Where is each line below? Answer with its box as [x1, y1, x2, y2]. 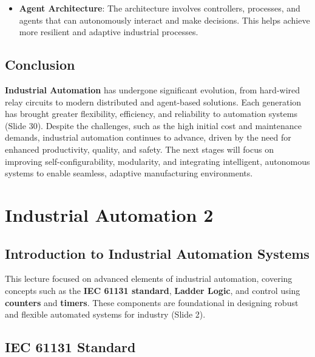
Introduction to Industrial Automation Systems [5, 244, 310, 262]
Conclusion [5, 55, 75, 74]
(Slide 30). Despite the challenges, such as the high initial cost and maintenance [5, 119, 302, 132]
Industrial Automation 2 [5, 202, 214, 227]
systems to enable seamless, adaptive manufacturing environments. [5, 167, 253, 179]
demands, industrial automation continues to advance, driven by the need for [5, 131, 291, 144]
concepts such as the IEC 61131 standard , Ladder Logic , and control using [5, 284, 300, 296]
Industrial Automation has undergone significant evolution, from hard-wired [5, 83, 300, 96]
